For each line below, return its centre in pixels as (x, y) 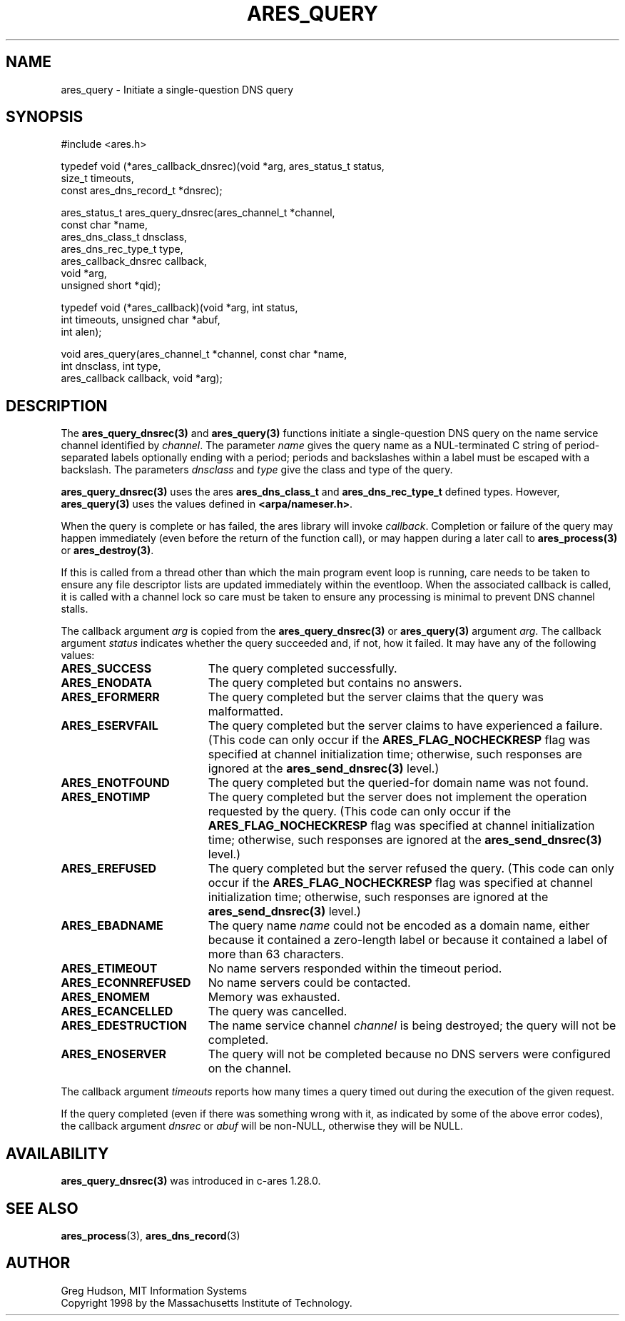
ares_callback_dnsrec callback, (134, 261)
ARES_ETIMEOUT (109, 969)
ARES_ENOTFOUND (115, 783)
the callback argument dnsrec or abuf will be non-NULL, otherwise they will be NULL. (262, 1126)
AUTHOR (38, 1263)
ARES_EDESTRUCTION (124, 1026)
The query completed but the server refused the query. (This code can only (411, 869)
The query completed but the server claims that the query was (376, 697)
